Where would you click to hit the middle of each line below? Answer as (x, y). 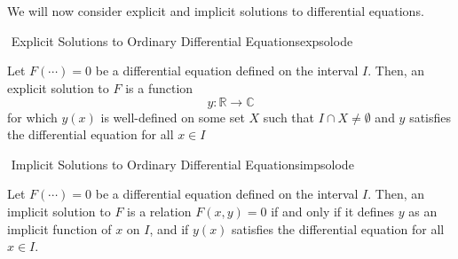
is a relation (159, 211)
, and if (169, 228)
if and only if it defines (333, 211)
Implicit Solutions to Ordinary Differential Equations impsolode (182, 164)
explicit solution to (58, 87)
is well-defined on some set (173, 117)
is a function (159, 87)
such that (289, 117)
